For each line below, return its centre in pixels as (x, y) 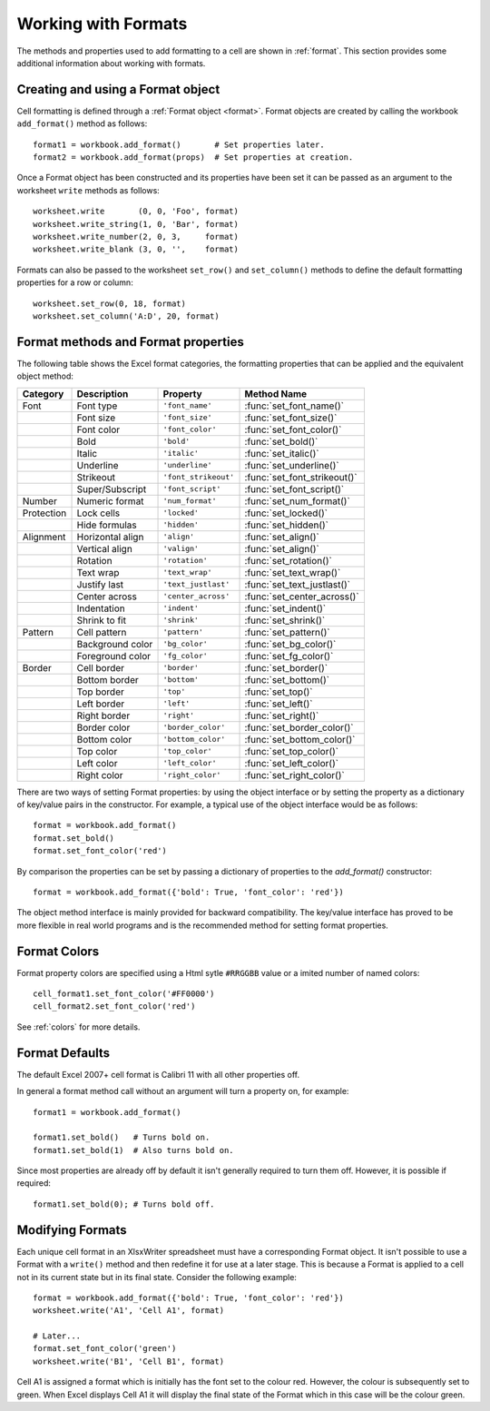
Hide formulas (107, 525)
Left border (101, 704)
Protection (44, 513)
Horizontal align (110, 537)
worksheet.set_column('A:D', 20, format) (126, 316)
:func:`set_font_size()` (291, 418)
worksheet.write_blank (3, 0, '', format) (136, 249)
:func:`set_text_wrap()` (293, 572)
